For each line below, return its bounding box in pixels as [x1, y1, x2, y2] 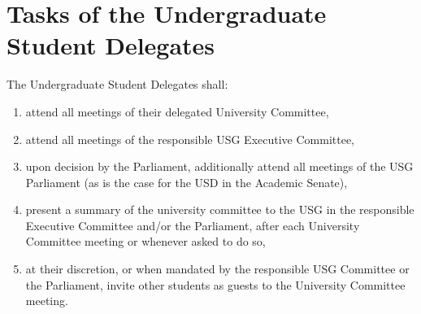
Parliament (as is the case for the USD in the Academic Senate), [25, 173, 348, 190]
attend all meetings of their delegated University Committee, [25, 102, 329, 120]
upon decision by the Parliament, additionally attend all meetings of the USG [25, 158, 414, 175]
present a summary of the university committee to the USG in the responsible [25, 201, 414, 218]
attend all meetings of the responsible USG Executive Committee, [25, 130, 355, 147]
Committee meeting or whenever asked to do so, [25, 233, 266, 250]
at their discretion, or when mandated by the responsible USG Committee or [25, 260, 410, 277]
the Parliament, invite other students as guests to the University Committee [25, 276, 406, 293]
